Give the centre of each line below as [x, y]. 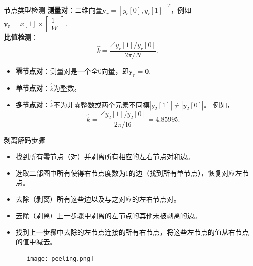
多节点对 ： [33, 104]
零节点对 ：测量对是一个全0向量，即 [72, 70]
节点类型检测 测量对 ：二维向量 [53, 10]
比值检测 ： [21, 37]
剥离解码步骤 [25, 140]
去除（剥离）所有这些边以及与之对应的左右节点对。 [98, 199]
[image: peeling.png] [59, 259]
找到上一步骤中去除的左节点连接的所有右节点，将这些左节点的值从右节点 [132, 232]
